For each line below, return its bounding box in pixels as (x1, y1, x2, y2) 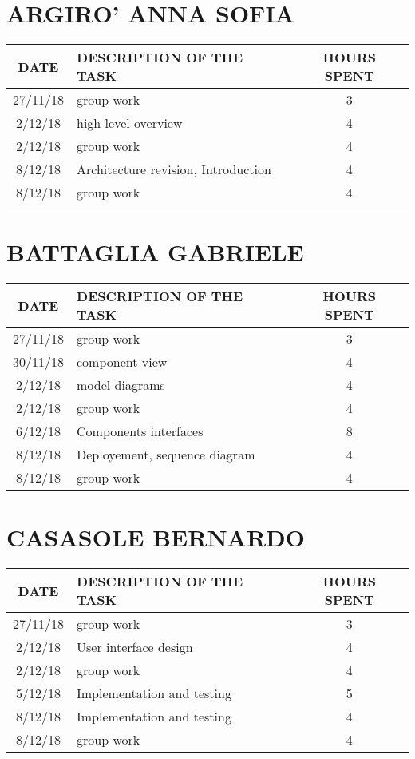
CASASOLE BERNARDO (6, 521, 305, 554)
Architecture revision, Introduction (77, 160, 271, 179)
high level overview (77, 113, 183, 133)
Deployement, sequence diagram (77, 445, 255, 464)
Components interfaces (77, 422, 204, 441)
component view (77, 352, 168, 372)
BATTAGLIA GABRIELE (6, 236, 304, 268)
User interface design (77, 638, 193, 657)
